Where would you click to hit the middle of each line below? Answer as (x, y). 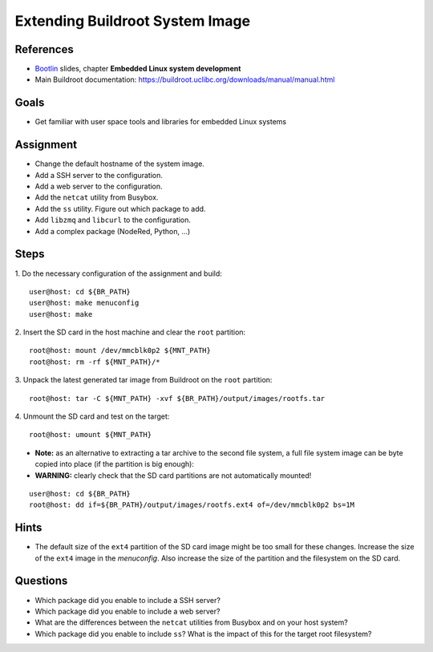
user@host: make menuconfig (84, 303)
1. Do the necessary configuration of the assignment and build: (118, 273)
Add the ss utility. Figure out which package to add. (120, 209)
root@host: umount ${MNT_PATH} (91, 435)
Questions (41, 581)
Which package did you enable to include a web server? (127, 611)
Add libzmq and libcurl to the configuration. (113, 220)
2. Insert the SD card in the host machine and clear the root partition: (130, 332)
